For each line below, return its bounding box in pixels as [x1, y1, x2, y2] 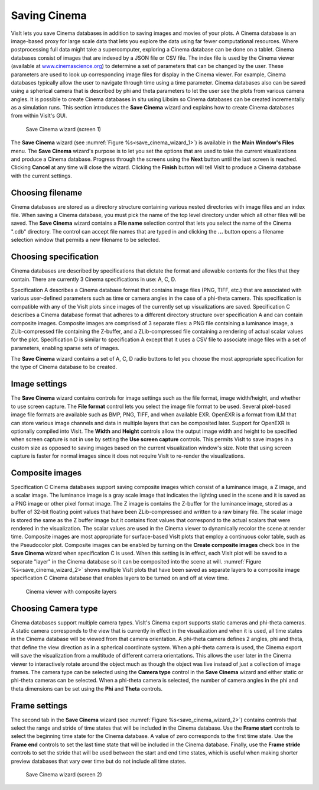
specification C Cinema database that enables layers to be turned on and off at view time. [11, 574, 229, 582]
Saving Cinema [11, 9, 87, 22]
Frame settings [11, 701, 68, 711]
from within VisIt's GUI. [11, 112, 67, 119]
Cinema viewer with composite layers [25, 588, 117, 595]
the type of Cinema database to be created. [11, 364, 118, 371]
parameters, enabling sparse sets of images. [11, 344, 120, 351]
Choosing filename [11, 187, 83, 197]
